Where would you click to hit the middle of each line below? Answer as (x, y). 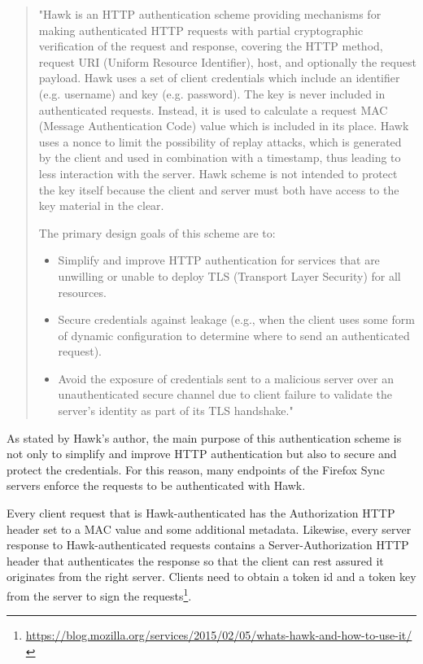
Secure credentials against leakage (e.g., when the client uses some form (236, 319)
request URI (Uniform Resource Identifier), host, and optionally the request (227, 61)
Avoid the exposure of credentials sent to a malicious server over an (226, 378)
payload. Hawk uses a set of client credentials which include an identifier (219, 78)
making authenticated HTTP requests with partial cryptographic (201, 30)
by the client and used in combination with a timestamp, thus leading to (220, 157)
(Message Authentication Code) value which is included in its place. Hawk (224, 126)
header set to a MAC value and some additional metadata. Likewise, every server (209, 529)
